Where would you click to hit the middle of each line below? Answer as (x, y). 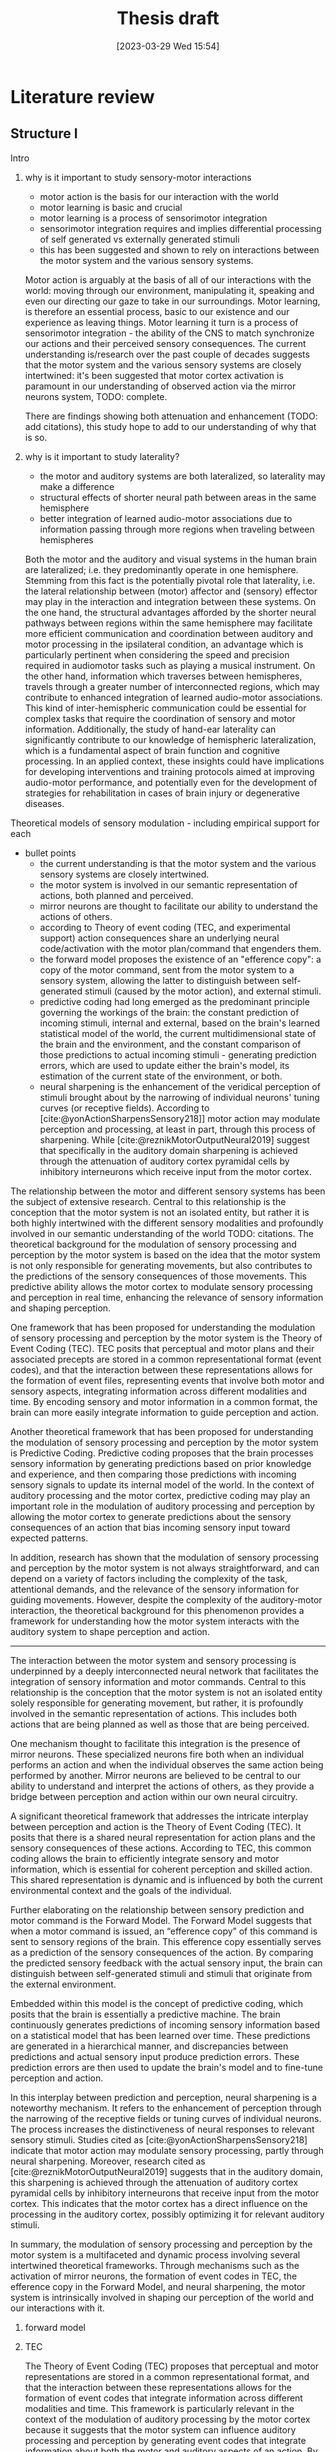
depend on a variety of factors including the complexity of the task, (149, 1578)
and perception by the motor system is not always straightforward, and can (165, 1568)
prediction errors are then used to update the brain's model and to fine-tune (166, 2067)
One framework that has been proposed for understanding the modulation (163, 1327)
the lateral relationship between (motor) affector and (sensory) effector (171, 591)
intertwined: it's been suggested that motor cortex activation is (154, 375)
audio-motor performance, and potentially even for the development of (171, 782)
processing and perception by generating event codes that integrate (165, 2440)
